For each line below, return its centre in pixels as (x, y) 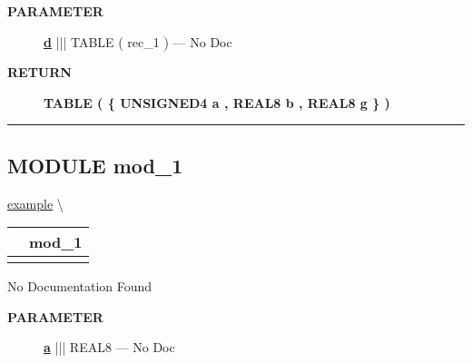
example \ (35, 203)
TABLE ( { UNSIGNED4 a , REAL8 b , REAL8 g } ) (217, 102)
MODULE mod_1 (95, 165)
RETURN (39, 72)
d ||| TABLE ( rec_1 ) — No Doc (138, 41)
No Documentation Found (80, 286)
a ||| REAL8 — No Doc (109, 347)
